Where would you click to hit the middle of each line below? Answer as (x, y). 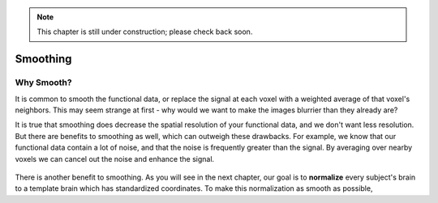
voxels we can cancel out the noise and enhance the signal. (115, 159)
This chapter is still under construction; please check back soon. (145, 32)
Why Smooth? (43, 82)
